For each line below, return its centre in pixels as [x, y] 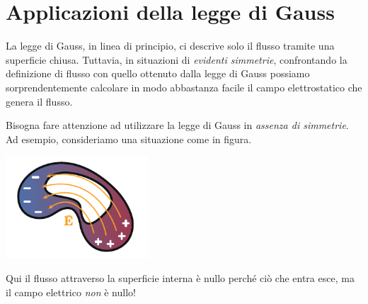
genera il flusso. [39, 101]
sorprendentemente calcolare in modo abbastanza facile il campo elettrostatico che [184, 87]
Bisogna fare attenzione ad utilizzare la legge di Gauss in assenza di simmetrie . [177, 125]
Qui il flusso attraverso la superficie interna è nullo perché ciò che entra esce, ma [180, 278]
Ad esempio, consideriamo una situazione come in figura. [129, 139]
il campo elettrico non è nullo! [71, 292]
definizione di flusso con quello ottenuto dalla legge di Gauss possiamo [158, 73]
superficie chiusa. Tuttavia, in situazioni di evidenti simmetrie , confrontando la [177, 59]
